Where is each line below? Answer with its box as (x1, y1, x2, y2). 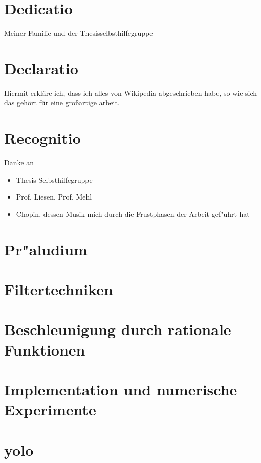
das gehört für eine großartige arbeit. (4, 97, 120, 108)
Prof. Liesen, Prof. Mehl (16, 191, 92, 202)
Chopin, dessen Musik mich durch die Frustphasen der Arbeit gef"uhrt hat (16, 208, 250, 219)
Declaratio (4, 57, 78, 78)
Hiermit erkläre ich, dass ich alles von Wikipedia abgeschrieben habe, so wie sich (4, 87, 257, 98)
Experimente (4, 399, 96, 420)
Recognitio (4, 127, 81, 148)
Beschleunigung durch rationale (4, 319, 231, 340)
